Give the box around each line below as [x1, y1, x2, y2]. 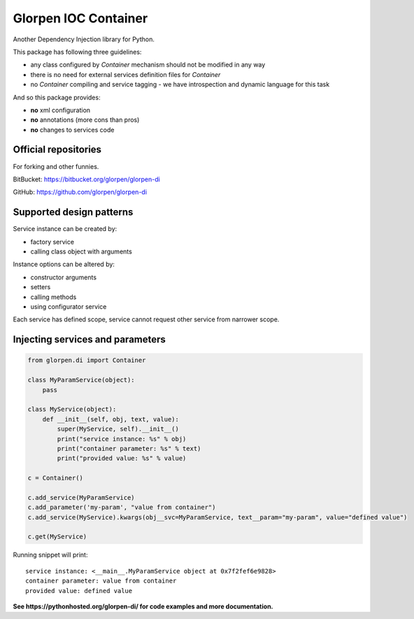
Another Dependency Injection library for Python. [13, 35, 155, 43]
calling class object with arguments [30, 247, 132, 256]
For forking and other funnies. [13, 162, 99, 171]
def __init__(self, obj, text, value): [42, 415, 180, 423]
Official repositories [13, 144, 101, 155]
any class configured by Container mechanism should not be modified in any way [30, 60, 266, 69]
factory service [30, 237, 75, 246]
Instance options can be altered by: [13, 260, 115, 269]
